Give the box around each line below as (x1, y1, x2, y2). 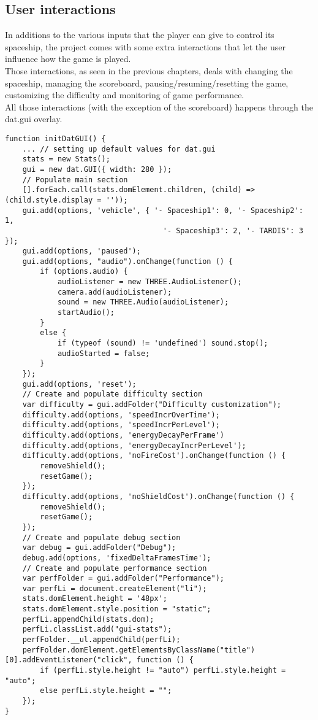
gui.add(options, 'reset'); (22, 379, 137, 389)
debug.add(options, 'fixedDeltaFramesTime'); (22, 553, 211, 562)
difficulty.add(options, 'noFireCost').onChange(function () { (22, 451, 286, 460)
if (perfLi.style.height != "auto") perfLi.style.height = (40, 666, 286, 675)
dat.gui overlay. (5, 112, 62, 125)
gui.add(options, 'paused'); (22, 247, 141, 256)
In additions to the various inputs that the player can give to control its (5, 28, 274, 41)
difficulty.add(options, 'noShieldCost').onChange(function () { (22, 492, 295, 501)
